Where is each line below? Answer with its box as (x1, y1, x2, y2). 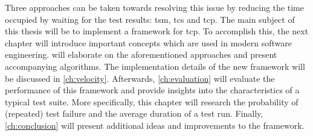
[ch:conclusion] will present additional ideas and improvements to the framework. (5, 119, 305, 131)
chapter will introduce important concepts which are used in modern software (5, 36, 292, 49)
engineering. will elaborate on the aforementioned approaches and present (5, 48, 277, 61)
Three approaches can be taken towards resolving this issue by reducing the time (5, 1, 304, 13)
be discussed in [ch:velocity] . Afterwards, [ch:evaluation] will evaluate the (5, 72, 275, 84)
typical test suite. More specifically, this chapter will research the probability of (5, 95, 298, 108)
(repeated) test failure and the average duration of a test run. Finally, (5, 107, 263, 120)
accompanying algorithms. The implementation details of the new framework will (5, 60, 305, 72)
